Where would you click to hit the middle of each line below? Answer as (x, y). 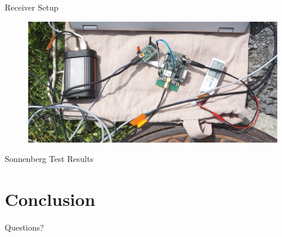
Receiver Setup (32, 7)
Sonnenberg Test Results (49, 159)
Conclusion (50, 199)
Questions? (24, 227)
